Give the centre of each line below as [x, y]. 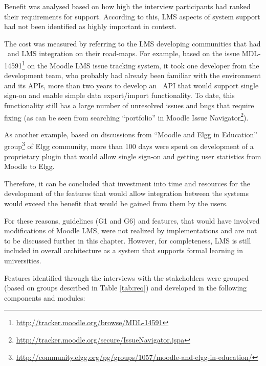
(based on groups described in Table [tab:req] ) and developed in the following [126, 288]
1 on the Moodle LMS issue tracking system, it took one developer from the [141, 64]
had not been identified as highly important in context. [91, 26]
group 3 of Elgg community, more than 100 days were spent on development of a [129, 145]
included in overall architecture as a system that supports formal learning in [124, 250]
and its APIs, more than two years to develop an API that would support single [131, 85]
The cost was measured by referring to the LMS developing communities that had [132, 43]
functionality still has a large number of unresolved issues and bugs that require [129, 105]
